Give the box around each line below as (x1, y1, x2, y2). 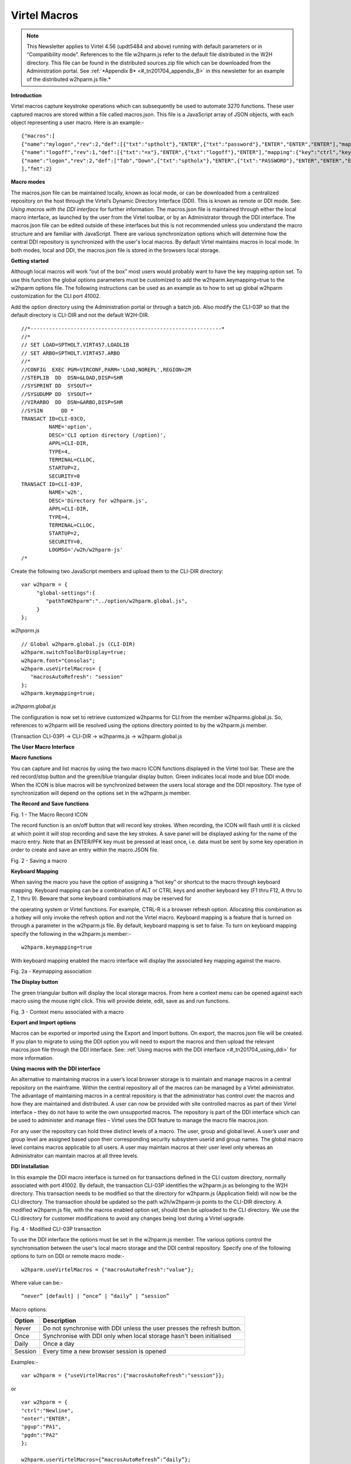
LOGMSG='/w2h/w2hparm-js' (49, 546, 123, 553)
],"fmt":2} (21, 166, 53, 172)
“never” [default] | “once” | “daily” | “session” (21, 1293, 170, 1299)
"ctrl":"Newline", (21, 1407, 74, 1414)
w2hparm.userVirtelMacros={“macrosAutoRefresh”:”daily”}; (21, 1456, 191, 1463)
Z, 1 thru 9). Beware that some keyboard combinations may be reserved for (11, 895, 192, 902)
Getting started (11, 257, 49, 264)
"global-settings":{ (36, 589, 96, 596)
